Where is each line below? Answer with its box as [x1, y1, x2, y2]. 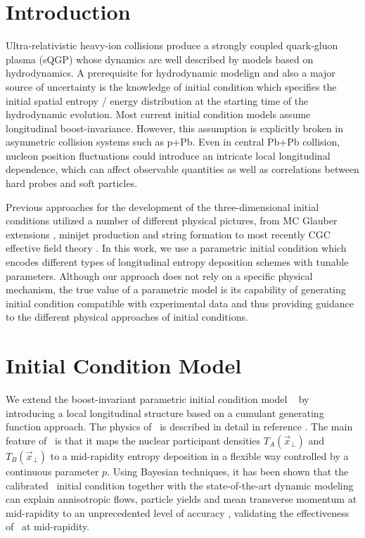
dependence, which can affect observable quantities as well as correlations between [6, 162, 359, 177]
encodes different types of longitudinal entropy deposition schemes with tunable [6, 255, 349, 269]
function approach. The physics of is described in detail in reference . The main [6, 419, 353, 434]
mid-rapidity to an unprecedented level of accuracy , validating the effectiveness [6, 505, 350, 520]
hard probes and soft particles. [6, 176, 138, 191]
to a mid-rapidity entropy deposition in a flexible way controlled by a [50, 448, 349, 463]
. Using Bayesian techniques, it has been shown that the [107, 463, 349, 478]
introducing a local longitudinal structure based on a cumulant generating [6, 405, 324, 420]
